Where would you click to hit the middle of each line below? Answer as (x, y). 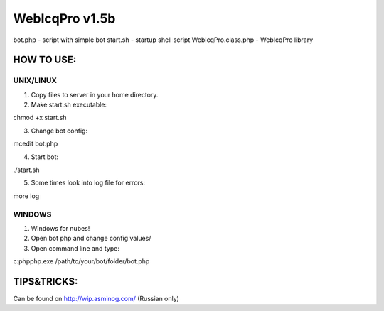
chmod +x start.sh (40, 118)
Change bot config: (59, 131)
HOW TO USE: (45, 60)
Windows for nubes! (60, 228)
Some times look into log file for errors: (88, 183)
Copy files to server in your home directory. (95, 94)
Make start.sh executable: (69, 105)
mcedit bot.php (36, 144)
